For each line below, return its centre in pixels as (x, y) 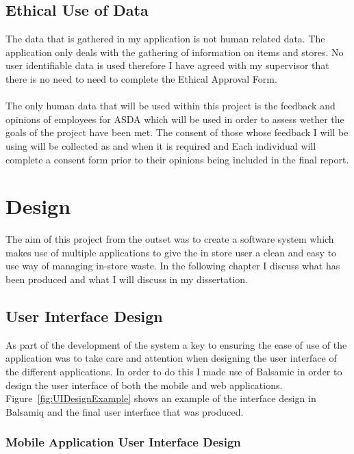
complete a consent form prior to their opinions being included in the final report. (177, 159)
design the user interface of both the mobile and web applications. (144, 385)
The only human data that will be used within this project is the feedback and (170, 106)
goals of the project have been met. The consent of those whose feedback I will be (177, 132)
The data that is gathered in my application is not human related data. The (165, 39)
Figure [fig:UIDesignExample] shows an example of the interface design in (161, 398)
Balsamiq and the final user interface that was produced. (125, 411)
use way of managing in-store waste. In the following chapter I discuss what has (173, 266)
